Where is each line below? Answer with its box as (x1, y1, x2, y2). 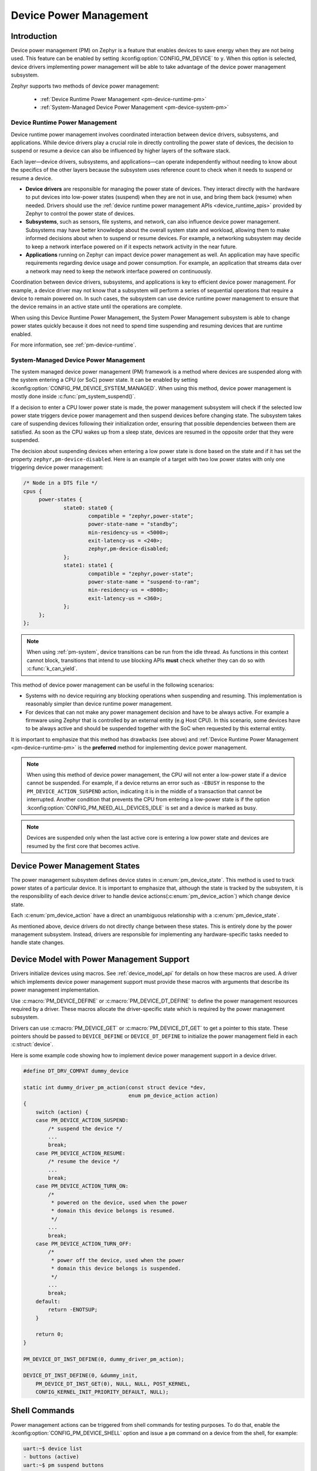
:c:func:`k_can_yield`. (26, 665, 77, 672)
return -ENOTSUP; (48, 1306, 98, 1313)
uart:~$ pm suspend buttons (23, 1462, 104, 1468)
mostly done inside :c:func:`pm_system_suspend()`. (11, 393, 136, 400)
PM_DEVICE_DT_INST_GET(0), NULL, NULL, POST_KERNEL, (35, 1380, 191, 1387)
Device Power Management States (11, 861, 140, 871)
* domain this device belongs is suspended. (50, 1265, 181, 1272)
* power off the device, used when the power (50, 1257, 184, 1263)
